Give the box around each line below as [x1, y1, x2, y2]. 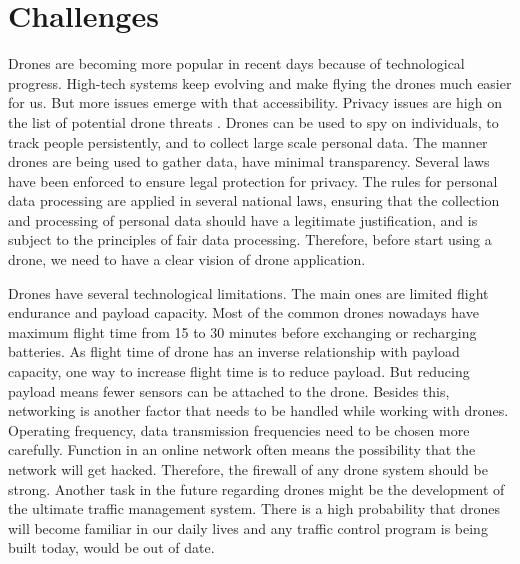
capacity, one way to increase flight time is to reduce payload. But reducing [8, 361, 470, 382]
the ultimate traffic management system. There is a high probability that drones [8, 498, 501, 519]
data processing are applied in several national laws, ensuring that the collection [8, 190, 500, 211]
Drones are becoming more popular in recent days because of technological [8, 53, 465, 74]
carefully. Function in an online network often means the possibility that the [8, 439, 476, 460]
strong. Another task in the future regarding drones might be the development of [8, 478, 505, 499]
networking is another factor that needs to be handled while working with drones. [8, 400, 509, 421]
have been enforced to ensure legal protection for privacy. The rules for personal [8, 170, 498, 191]
